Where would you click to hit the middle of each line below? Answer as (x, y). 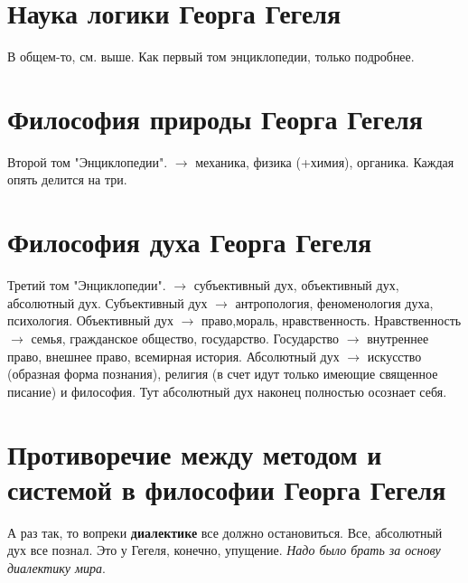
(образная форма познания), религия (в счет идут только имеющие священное (223, 374)
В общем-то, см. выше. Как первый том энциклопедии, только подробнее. (211, 56)
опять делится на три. (67, 179)
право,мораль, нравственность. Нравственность (332, 320)
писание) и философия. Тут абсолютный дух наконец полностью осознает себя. (227, 391)
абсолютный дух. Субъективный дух (108, 302)
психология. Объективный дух (91, 320)
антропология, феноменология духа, (334, 302)
